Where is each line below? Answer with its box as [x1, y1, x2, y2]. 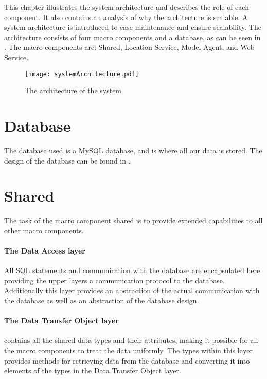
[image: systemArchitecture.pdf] [25, 70, 139, 78]
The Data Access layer [4, 245, 85, 256]
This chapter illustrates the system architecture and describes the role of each [4, 2, 249, 12]
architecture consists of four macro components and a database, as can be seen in [4, 31, 261, 42]
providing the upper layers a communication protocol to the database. [4, 275, 225, 285]
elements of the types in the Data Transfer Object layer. [4, 365, 181, 376]
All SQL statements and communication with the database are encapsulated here [4, 265, 260, 276]
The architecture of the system [25, 85, 122, 96]
